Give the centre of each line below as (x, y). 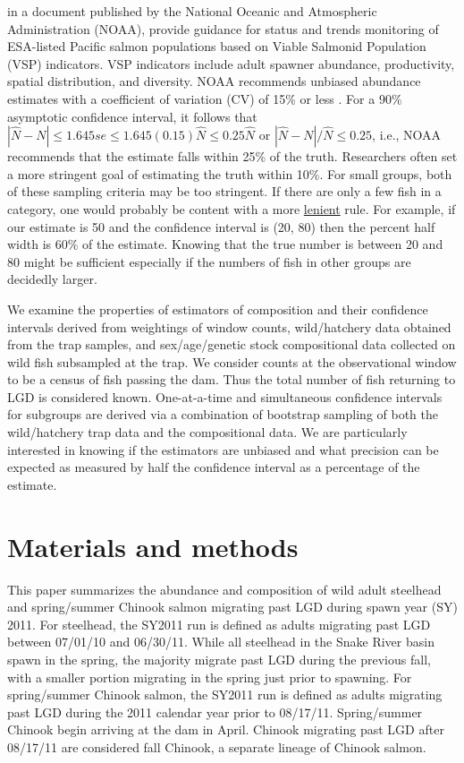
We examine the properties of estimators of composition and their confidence (218, 309)
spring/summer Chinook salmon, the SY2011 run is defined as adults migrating (225, 694)
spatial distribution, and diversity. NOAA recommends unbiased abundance (214, 81)
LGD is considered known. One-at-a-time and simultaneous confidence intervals (225, 396)
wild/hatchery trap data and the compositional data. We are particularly (207, 432)
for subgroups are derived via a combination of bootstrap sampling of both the (223, 414)
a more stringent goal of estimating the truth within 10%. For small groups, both (230, 173)
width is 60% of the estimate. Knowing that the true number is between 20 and (225, 244)
